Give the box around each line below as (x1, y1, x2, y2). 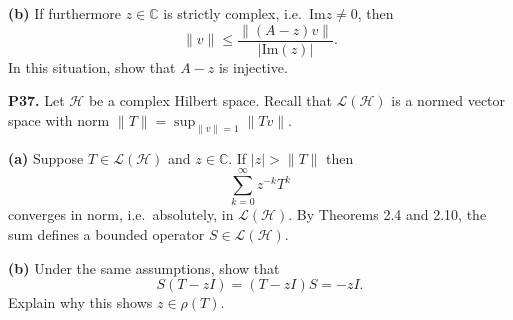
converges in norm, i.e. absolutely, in (8, 204, 234, 225)
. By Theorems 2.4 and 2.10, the (288, 204, 487, 225)
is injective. (218, 56, 288, 77)
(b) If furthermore (8, 3, 121, 23)
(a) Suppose (8, 147, 84, 168)
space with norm (8, 109, 110, 130)
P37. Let (8, 90, 65, 111)
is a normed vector (391, 90, 506, 111)
